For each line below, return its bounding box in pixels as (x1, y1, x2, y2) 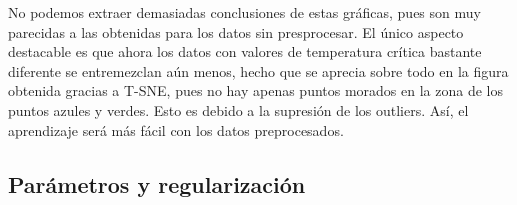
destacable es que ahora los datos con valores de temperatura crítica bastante (8, 41, 482, 62)
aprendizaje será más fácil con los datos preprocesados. (8, 119, 344, 140)
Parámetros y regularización (8, 168, 306, 199)
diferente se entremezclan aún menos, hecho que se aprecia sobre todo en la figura (8, 60, 509, 81)
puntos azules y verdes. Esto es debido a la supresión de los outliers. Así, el (8, 99, 469, 120)
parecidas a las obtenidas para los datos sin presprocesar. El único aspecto (8, 21, 464, 42)
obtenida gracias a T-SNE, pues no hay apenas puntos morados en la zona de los (8, 80, 503, 101)
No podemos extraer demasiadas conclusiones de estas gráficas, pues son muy (8, 2, 481, 22)
